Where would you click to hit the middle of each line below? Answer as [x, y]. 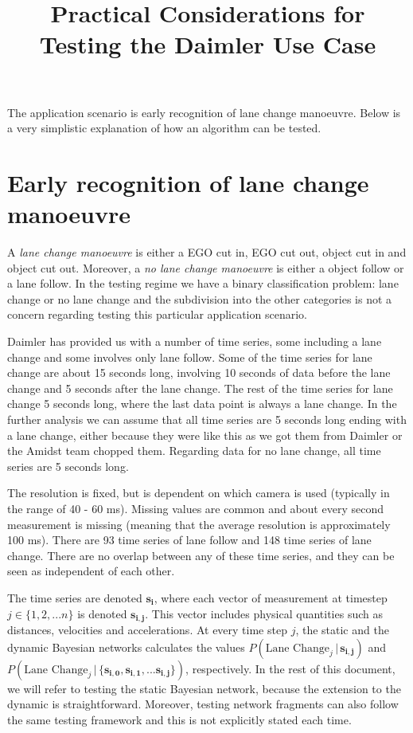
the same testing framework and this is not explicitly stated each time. [179, 719]
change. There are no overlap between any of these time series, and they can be [201, 555]
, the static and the [342, 629]
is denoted [102, 613]
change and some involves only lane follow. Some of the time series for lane [190, 357]
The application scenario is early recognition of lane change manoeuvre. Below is [204, 112]
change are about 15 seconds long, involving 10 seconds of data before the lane [199, 372]
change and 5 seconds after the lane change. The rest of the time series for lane [200, 388]
